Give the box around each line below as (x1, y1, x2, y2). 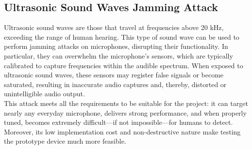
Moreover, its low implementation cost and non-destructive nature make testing (4, 126, 241, 136)
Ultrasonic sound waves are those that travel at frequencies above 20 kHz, (4, 22, 224, 32)
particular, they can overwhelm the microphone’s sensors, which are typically (4, 50, 233, 60)
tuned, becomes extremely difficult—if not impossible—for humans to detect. (4, 117, 233, 127)
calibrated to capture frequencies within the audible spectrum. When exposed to (4, 60, 243, 70)
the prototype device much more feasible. (4, 136, 126, 146)
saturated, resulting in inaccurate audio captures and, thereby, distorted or (4, 79, 227, 89)
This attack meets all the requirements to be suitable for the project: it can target (4, 98, 248, 108)
